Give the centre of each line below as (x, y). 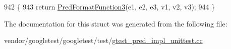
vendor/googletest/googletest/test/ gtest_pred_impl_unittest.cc (103, 40)
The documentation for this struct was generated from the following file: (116, 23)
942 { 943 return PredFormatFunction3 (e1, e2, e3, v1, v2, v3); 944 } (110, 6)
